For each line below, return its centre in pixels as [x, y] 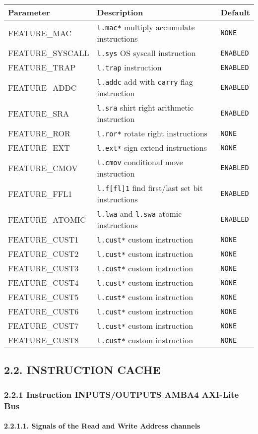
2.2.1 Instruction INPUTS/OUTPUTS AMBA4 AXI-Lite [122, 394]
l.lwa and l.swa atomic [139, 214]
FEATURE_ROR [39, 133]
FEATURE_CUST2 [43, 254]
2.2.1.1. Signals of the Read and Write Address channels [102, 426]
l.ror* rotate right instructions [152, 133]
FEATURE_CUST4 [43, 282]
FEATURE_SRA [38, 113]
